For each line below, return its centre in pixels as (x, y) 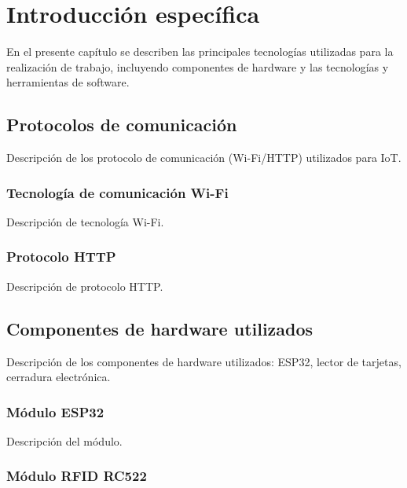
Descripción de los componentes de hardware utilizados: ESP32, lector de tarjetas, (204, 361)
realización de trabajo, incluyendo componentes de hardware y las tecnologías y (198, 66)
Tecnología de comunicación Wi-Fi (117, 192)
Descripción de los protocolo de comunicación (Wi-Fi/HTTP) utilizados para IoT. (204, 158)
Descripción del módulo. (64, 440)
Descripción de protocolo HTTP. (85, 286)
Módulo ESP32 (55, 411)
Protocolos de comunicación (122, 125)
